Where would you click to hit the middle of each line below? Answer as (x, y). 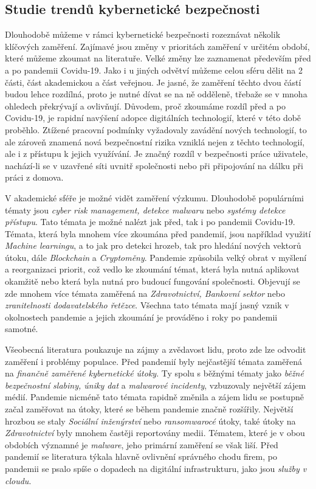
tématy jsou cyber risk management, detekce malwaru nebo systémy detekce (145, 210)
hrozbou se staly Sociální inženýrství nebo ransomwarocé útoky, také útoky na (150, 421)
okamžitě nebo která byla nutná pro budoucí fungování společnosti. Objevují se (153, 281)
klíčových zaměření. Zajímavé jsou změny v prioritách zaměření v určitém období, (157, 46)
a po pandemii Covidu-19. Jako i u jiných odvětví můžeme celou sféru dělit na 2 (154, 70)
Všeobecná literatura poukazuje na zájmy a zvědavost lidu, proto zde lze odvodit (156, 349)
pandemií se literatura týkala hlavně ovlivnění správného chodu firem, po (141, 456)
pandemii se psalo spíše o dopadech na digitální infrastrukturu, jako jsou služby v (156, 468)
